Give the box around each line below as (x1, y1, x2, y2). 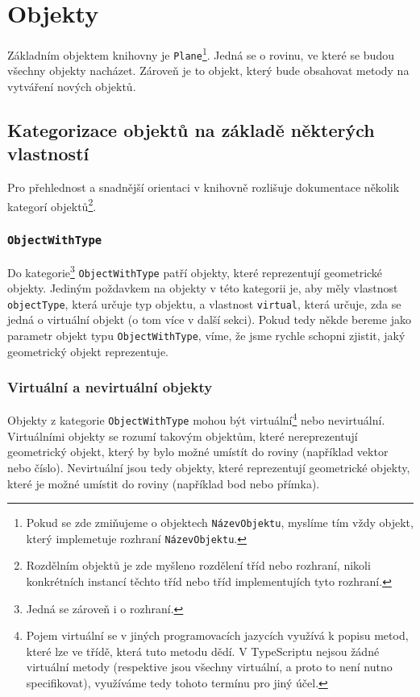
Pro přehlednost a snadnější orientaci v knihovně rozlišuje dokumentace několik (7, 179, 400, 196)
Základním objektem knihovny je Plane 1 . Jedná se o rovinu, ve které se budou (7, 44, 394, 63)
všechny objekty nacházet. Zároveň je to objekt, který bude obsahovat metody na (7, 62, 410, 79)
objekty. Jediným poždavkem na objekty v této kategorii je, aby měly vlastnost (7, 280, 398, 297)
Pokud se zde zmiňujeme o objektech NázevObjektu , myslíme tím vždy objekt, (26, 514, 414, 531)
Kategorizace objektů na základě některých (7, 118, 375, 143)
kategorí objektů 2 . (7, 195, 97, 214)
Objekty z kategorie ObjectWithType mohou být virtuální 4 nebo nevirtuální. (7, 409, 385, 429)
